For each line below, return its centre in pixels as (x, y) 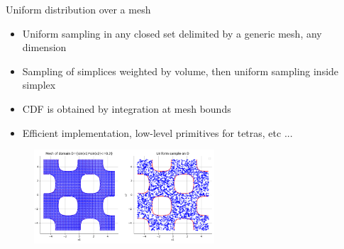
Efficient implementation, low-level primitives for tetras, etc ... (157, 132)
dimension (44, 47)
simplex (39, 85)
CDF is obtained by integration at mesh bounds (127, 108)
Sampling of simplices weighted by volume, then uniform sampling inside (181, 71)
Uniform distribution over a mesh (78, 9)
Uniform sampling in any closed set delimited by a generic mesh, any (172, 33)
